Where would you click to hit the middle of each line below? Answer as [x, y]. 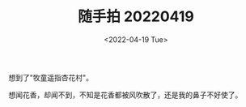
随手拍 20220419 [136, 17]
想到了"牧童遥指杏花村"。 [51, 77]
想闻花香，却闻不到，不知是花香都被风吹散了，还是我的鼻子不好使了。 [125, 95]
